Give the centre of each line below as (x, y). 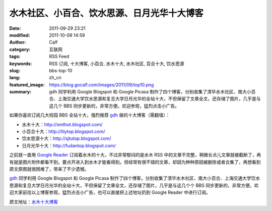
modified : (20, 35)
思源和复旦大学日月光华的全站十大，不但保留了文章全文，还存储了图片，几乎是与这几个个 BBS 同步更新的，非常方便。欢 (134, 185)
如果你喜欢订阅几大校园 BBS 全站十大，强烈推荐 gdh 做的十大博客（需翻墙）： (90, 115)
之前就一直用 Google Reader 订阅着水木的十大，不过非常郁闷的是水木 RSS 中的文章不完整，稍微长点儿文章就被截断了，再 (135, 155)
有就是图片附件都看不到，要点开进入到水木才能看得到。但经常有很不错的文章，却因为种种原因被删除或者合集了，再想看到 (135, 162)
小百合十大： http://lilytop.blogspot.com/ (63, 132)
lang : (15, 78)
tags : (15, 57)
